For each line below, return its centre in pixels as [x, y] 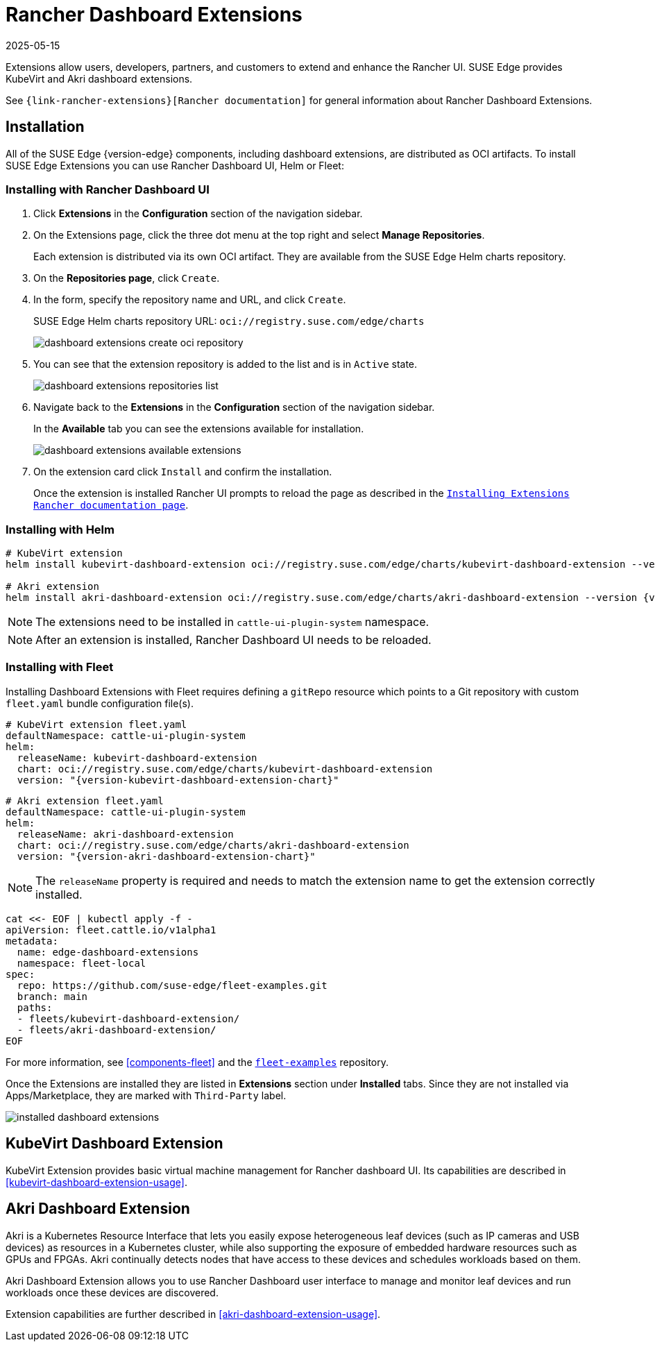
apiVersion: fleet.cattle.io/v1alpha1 [111, 930]
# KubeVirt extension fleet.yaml [96, 724]
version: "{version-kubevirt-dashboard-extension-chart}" [178, 780]
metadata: [32, 941]
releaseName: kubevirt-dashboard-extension [137, 757]
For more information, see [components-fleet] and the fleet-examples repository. [197, 1062]
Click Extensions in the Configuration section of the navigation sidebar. [198, 214]
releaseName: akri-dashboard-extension [125, 834]
